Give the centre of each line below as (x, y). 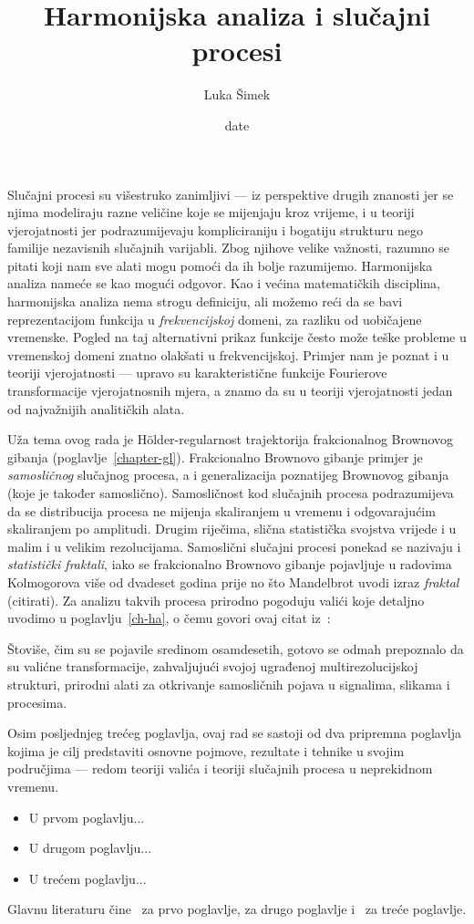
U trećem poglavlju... (88, 878)
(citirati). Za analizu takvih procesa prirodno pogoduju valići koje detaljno (216, 600)
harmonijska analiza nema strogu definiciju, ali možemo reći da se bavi (205, 301)
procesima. (37, 702)
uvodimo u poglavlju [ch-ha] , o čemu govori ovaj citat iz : (169, 618)
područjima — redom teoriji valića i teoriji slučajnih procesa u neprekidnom (220, 768)
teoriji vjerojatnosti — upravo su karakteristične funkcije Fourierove (197, 373)
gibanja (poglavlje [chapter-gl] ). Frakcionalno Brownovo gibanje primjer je (215, 457)
